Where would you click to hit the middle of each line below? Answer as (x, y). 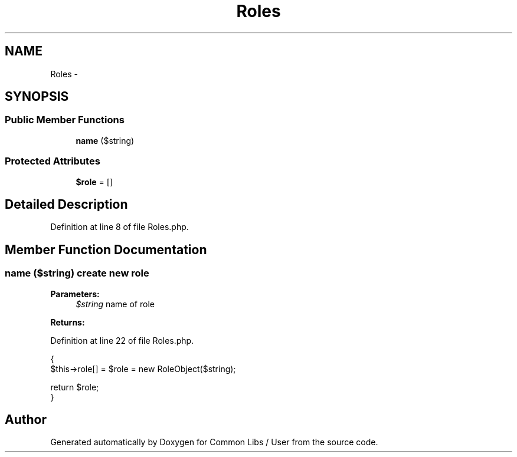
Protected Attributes (53, 161)
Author (26, 420)
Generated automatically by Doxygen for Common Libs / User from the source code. (214, 442)
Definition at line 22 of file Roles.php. (122, 340)
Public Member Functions (65, 120)
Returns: (68, 322)
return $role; (75, 387)
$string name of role (115, 304)
